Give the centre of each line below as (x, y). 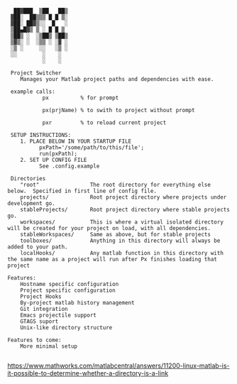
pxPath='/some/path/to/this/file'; (91, 148)
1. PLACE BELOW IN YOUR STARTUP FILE (76, 141)
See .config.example (69, 166)
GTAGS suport (39, 322)
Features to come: (34, 340)
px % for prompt (81, 98)
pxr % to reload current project (104, 123)
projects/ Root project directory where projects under (123, 197)
